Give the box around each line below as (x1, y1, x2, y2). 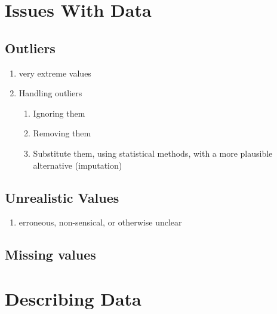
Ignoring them (33, 106, 85, 119)
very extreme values (19, 66, 91, 79)
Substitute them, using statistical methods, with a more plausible (33, 147, 273, 159)
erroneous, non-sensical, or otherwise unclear (19, 216, 182, 228)
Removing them (33, 127, 91, 139)
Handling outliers (19, 87, 82, 99)
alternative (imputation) (33, 158, 122, 171)
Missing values (5, 245, 96, 264)
